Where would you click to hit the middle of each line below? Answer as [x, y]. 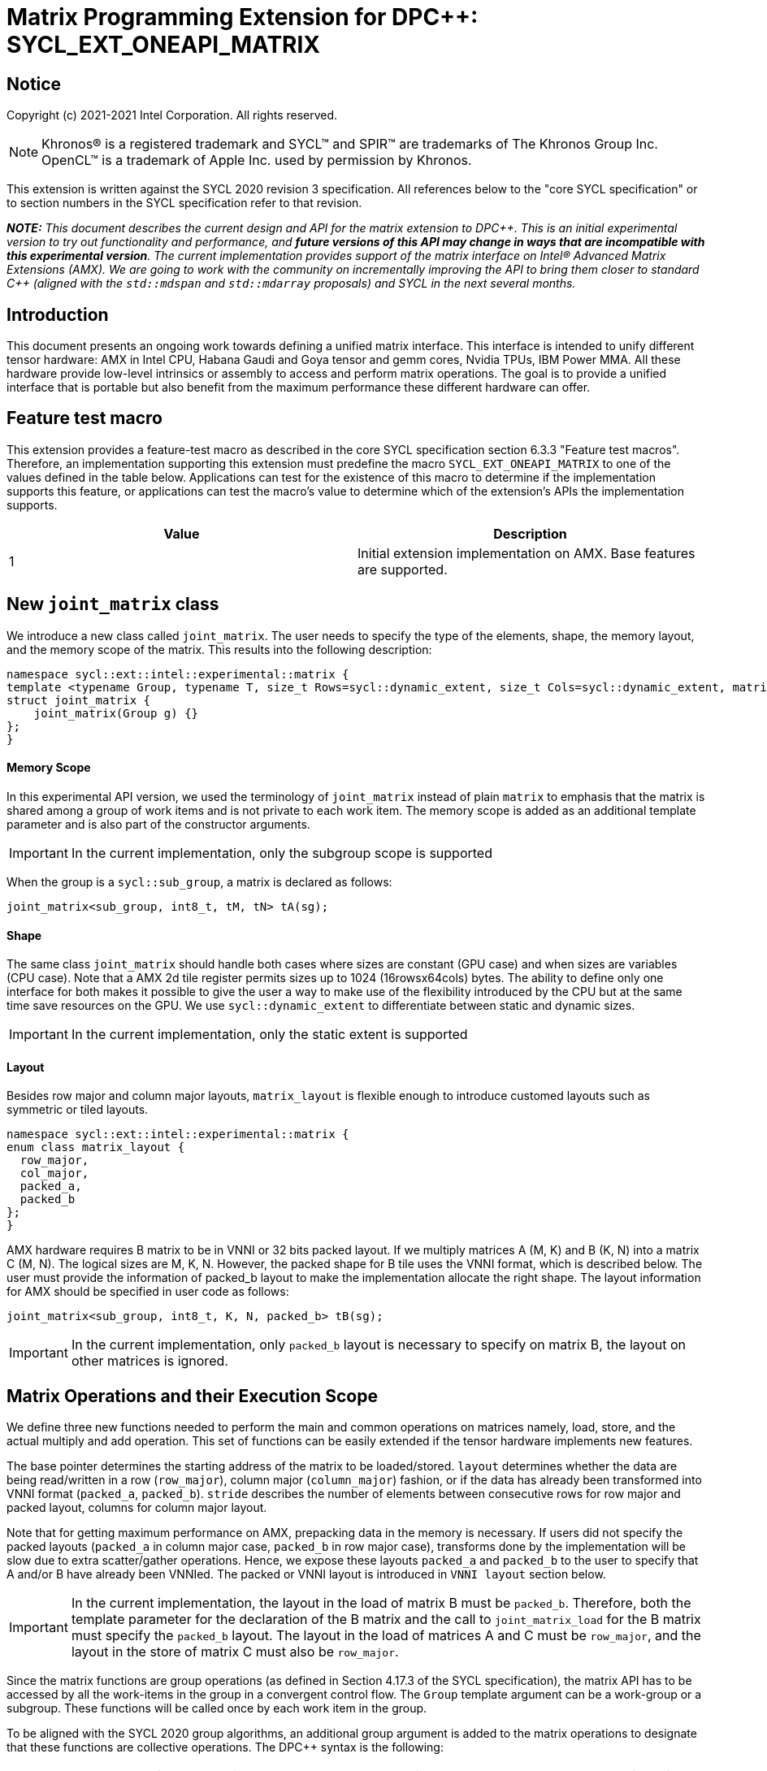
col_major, [54, 1173]
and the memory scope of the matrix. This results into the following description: [219, 649]
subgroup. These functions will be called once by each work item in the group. [217, 1708]
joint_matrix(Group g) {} [116, 713]
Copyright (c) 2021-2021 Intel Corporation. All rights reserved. [172, 115]
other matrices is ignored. [149, 1361]
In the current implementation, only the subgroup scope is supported [282, 853]
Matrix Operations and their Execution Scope [192, 1396]
